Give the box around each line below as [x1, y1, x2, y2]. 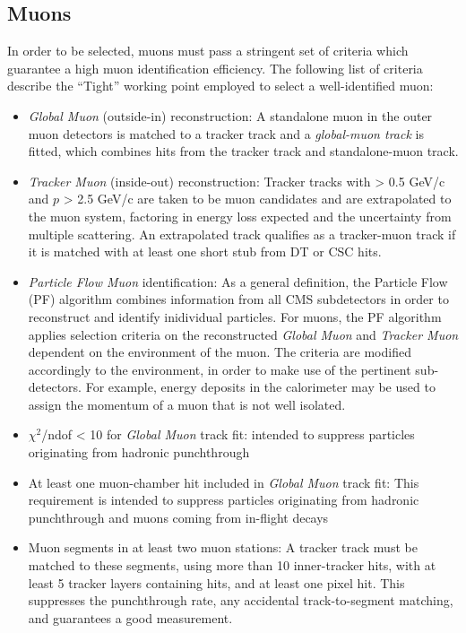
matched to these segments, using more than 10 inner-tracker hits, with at [28, 556, 436, 575]
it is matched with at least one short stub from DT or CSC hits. [28, 242, 382, 261]
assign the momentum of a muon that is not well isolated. [28, 395, 346, 413]
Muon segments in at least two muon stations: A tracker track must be [28, 538, 418, 557]
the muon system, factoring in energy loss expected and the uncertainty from [28, 206, 452, 225]
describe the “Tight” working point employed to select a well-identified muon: [7, 76, 434, 95]
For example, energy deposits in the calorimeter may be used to [85, 377, 436, 396]
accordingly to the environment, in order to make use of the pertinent [28, 360, 411, 378]
